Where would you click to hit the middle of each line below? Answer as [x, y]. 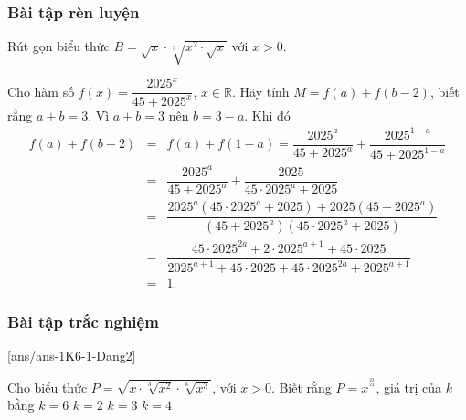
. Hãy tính [261, 91]
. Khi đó [267, 115]
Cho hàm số [41, 91]
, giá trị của [409, 387]
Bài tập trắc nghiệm [83, 322]
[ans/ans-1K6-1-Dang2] [72, 356]
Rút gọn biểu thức [58, 46]
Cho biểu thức [48, 387]
